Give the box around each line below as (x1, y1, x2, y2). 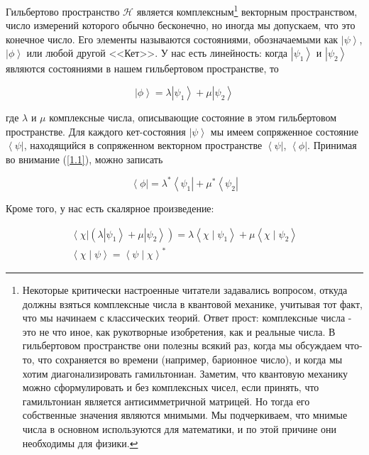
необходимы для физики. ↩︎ (22, 435, 138, 450)
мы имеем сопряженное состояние (210, 124, 358, 138)
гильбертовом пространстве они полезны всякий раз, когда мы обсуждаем (22, 338, 342, 353)
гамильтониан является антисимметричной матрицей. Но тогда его (22, 393, 310, 408)
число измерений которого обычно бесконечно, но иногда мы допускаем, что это (6, 18, 356, 33)
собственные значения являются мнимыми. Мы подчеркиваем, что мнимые (22, 407, 348, 422)
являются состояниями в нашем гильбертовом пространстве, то (6, 61, 279, 76)
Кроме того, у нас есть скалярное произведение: (6, 200, 214, 215)
